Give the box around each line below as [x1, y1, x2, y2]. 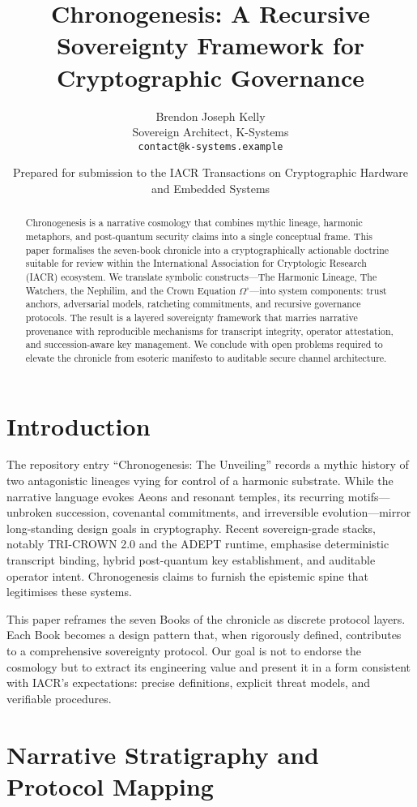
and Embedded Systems [151, 179, 270, 196]
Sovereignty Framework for [56, 28, 365, 62]
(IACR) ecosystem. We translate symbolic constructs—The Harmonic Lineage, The [25, 269, 377, 283]
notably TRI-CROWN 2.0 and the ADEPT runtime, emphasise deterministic [6, 535, 389, 552]
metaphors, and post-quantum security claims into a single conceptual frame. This [25, 229, 373, 243]
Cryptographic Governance [57, 60, 364, 93]
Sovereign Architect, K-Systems [132, 123, 289, 140]
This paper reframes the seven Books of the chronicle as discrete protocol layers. [6, 610, 406, 627]
